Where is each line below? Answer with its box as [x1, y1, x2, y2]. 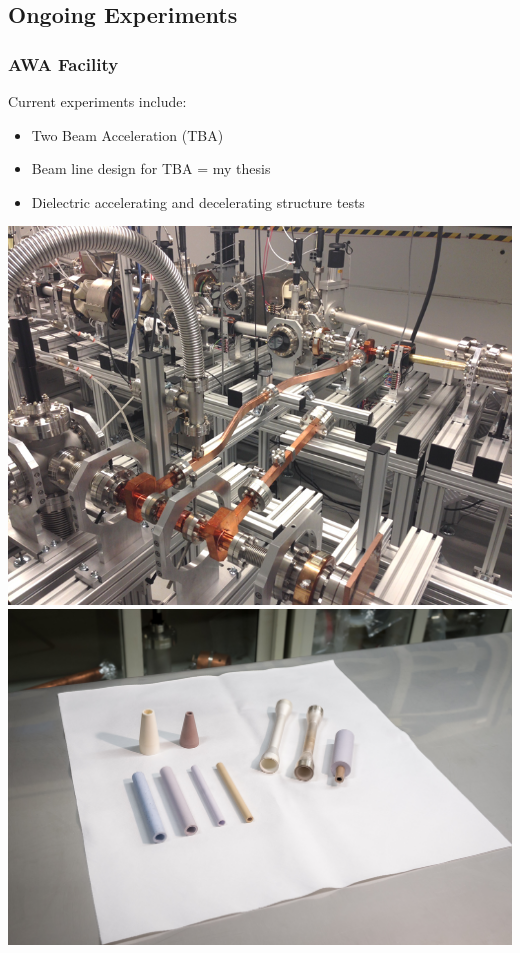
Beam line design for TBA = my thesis [31, 158, 271, 179]
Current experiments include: [8, 91, 187, 111]
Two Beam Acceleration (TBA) [31, 124, 224, 145]
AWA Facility [8, 51, 119, 76]
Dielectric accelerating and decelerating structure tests [31, 191, 365, 212]
